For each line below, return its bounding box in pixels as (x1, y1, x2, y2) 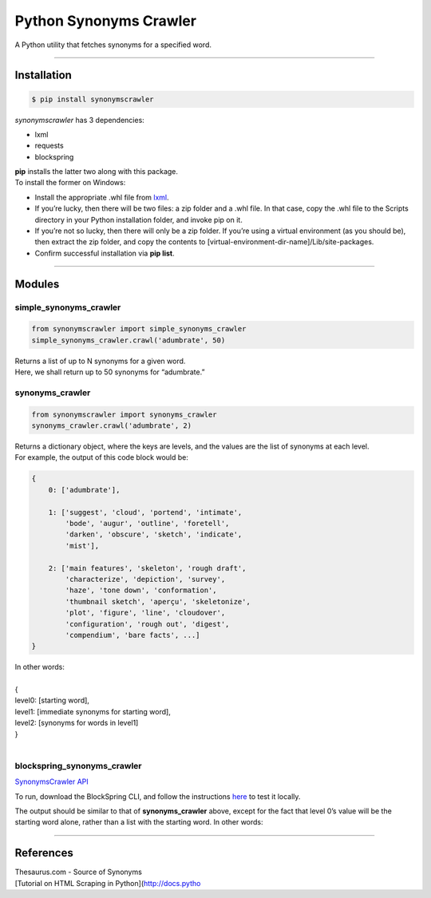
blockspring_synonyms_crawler (14, 760, 143, 771)
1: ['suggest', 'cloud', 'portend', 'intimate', (48, 508, 243, 516)
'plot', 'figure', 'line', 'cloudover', (65, 608, 226, 618)
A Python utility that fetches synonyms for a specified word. (14, 40, 212, 49)
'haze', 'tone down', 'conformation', (65, 586, 217, 595)
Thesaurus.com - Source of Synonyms (14, 867, 143, 877)
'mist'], (65, 541, 100, 550)
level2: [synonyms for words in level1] (14, 718, 139, 728)
